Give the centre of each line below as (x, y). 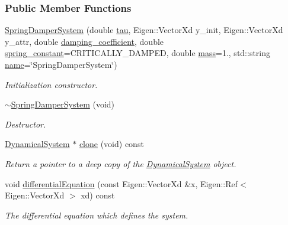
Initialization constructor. (51, 84)
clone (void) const (111, 144)
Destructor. (25, 124)
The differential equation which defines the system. (97, 215)
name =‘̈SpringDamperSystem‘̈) (61, 64)
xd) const (98, 195)
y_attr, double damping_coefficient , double (84, 41)
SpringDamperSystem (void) (63, 104)
